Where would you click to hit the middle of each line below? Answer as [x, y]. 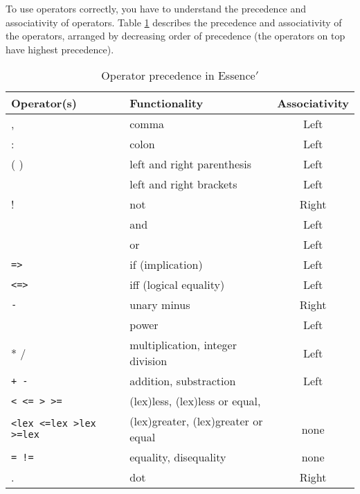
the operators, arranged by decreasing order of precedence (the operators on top [175, 36]
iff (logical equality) [177, 285]
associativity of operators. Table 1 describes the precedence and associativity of [174, 22]
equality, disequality [178, 457]
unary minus [160, 305]
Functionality [166, 103]
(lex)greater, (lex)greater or [196, 421]
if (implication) [166, 265]
